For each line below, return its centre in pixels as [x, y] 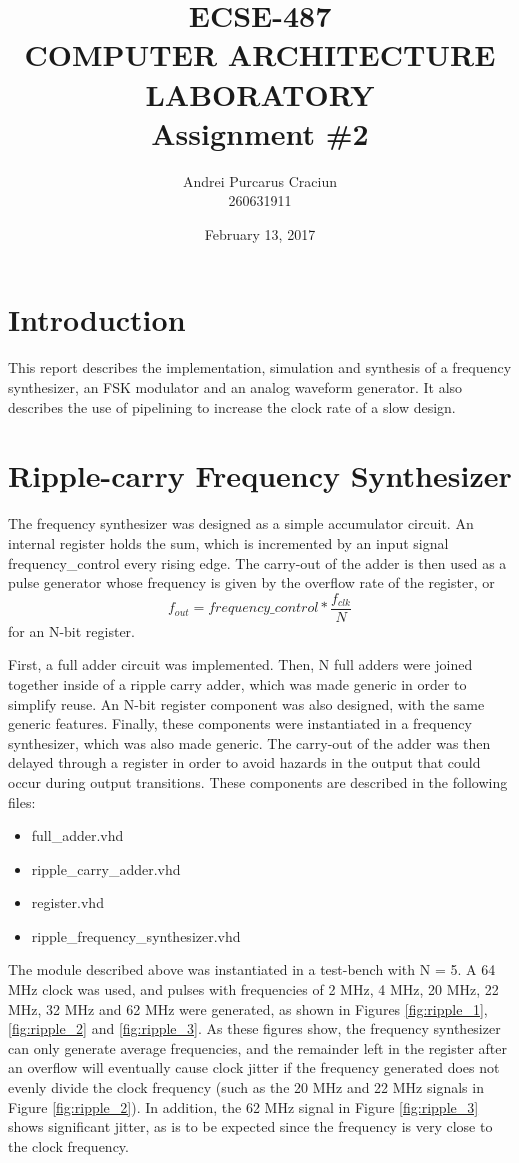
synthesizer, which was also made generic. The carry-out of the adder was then [249, 742]
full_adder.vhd [77, 835]
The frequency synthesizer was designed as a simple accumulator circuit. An [241, 523]
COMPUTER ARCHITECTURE [260, 54]
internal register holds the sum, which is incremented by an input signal [228, 542]
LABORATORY [260, 93]
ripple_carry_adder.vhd [106, 868]
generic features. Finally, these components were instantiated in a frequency [240, 723]
